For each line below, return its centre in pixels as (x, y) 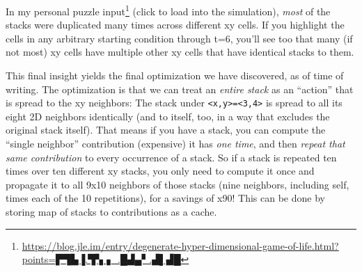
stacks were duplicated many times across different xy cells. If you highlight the (175, 25)
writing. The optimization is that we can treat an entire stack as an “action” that (180, 89)
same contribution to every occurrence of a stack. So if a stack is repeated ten (171, 157)
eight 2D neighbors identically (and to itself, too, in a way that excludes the (168, 116)
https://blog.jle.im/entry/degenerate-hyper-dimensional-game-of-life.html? (180, 245)
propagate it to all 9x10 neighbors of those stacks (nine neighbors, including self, (178, 184)
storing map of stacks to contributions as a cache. (111, 212)
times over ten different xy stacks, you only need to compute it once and (160, 171)
